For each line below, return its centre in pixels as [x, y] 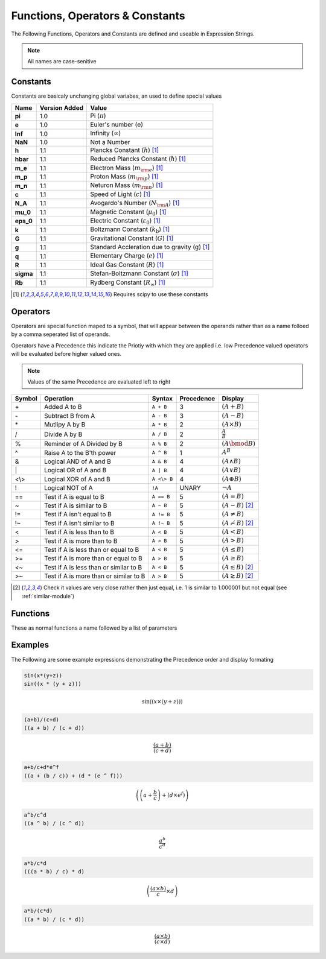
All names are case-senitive [62, 62]
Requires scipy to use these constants [161, 294]
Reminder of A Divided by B [84, 444]
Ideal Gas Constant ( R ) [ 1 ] [127, 264]
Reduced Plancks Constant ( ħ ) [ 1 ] [138, 159]
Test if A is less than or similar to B [93, 567]
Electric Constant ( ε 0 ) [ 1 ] [125, 221]
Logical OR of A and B [75, 470]
